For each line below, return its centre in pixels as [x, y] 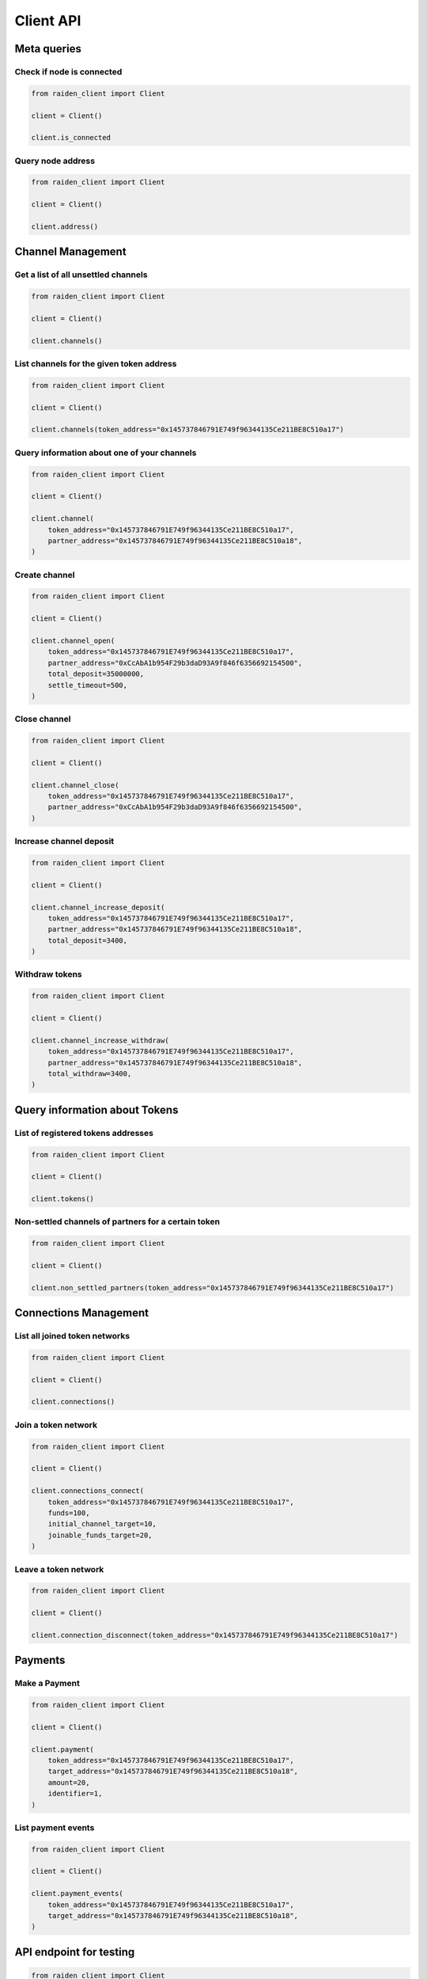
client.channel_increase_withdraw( [100, 1040]
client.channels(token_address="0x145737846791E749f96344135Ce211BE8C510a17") [187, 430]
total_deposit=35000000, [96, 674]
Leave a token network [59, 1569]
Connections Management [82, 1313]
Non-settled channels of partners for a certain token [117, 1221]
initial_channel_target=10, [102, 1524]
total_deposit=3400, [88, 940]
